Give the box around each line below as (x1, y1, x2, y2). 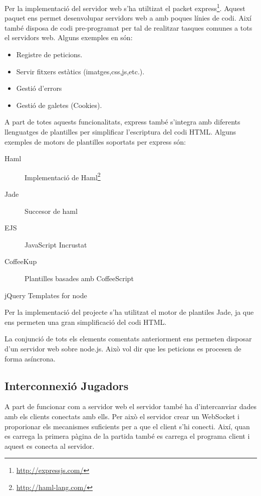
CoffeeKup (5, 256, 37, 267)
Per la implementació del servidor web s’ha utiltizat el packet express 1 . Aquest (5, 2, 245, 13)
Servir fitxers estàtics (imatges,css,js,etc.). (16, 66, 145, 76)
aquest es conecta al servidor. (5, 440, 95, 451)
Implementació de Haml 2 (25, 170, 101, 182)
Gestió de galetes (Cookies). (16, 99, 102, 110)
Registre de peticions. (16, 49, 83, 60)
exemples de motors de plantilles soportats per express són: (5, 136, 186, 147)
